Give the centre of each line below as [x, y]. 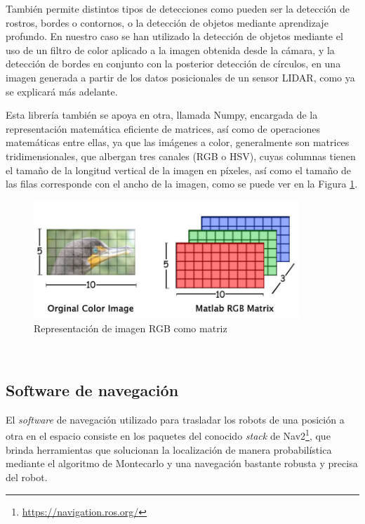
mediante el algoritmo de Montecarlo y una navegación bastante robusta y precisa [182, 463]
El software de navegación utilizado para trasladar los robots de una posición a [175, 419]
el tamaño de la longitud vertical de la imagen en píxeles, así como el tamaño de [179, 170]
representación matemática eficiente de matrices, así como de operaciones [163, 128]
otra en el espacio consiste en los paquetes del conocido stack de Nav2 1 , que [168, 435]
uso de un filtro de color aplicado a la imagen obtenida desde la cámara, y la [170, 50]
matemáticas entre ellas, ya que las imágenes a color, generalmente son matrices [178, 142]
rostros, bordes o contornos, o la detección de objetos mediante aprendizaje [167, 22]
